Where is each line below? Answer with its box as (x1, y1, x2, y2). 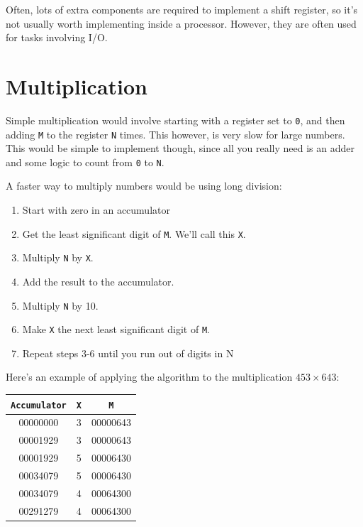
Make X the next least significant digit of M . (22, 322, 210, 337)
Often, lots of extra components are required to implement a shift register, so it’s (6, 2, 358, 16)
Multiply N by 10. (22, 298, 99, 313)
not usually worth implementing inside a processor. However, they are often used (6, 16, 357, 31)
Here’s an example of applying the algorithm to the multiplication (6, 369, 293, 384)
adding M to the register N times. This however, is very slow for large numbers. (6, 126, 345, 141)
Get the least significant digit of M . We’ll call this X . (22, 226, 246, 241)
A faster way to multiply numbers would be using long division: (6, 178, 282, 193)
